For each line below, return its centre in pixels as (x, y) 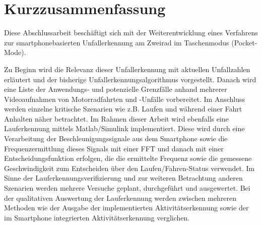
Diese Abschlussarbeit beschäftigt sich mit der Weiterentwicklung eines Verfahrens (131, 33)
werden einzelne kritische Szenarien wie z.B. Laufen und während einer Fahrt (123, 109)
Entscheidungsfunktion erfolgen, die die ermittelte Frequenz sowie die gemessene (128, 158)
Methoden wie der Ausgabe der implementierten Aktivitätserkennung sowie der (126, 208)
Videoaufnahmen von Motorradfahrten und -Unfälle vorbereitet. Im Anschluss (125, 99)
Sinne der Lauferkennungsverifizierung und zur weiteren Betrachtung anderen (123, 178)
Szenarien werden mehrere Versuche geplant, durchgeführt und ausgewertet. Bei (127, 188)
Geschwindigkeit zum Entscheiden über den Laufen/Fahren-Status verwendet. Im (129, 168)
